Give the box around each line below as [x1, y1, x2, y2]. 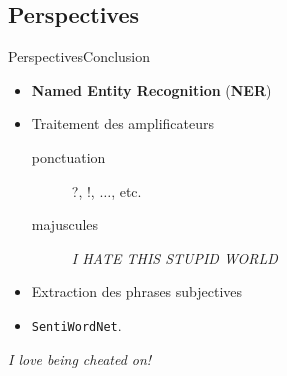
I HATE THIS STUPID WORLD [71, 247, 278, 268]
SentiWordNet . [31, 314, 122, 335]
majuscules [31, 214, 99, 235]
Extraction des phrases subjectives [31, 281, 243, 302]
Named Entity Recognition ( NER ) [31, 79, 272, 100]
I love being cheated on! [8, 348, 152, 369]
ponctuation [31, 146, 106, 167]
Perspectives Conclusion [8, 46, 151, 67]
